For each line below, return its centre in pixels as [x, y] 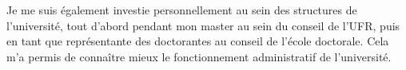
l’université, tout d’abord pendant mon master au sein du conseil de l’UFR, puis [203, 25]
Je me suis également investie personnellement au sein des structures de [182, 10]
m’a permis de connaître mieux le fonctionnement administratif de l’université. [199, 56]
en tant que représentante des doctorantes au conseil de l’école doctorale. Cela [198, 41]
